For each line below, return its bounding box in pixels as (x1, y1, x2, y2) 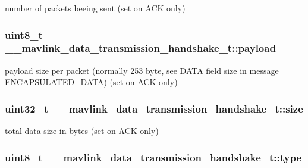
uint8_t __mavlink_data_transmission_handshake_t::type (5, 150, 302, 164)
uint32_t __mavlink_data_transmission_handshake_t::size (5, 101, 303, 116)
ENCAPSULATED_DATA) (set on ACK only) (5, 76, 178, 88)
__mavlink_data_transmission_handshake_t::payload (5, 41, 276, 55)
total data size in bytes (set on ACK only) (5, 125, 159, 137)
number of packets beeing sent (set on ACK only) (5, 2, 186, 14)
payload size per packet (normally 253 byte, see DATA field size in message (5, 64, 279, 76)
